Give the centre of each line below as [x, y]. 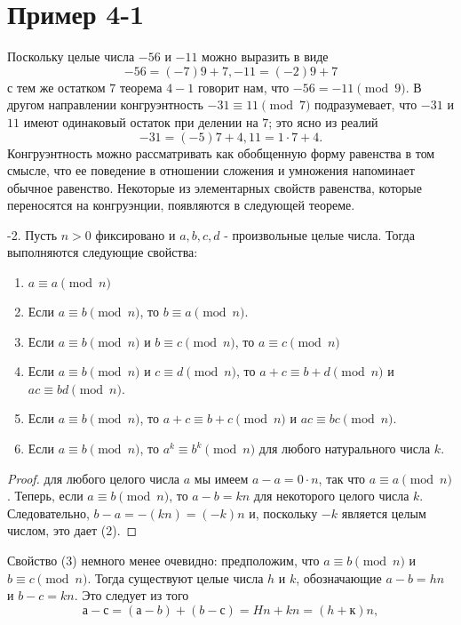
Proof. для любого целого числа [94, 478]
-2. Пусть [32, 234]
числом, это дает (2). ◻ [72, 530]
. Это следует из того [131, 595]
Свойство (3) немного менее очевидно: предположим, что [163, 560]
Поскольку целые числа [71, 56]
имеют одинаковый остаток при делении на [141, 121]
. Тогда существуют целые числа [175, 577]
